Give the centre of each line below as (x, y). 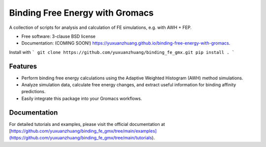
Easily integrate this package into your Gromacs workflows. (82, 98)
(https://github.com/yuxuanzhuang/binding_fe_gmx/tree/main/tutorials (81, 138)
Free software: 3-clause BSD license (58, 36)
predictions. (33, 92)
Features (23, 66)
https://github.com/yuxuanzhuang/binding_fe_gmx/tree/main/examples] (84, 131)
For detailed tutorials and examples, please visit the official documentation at (87, 124)
